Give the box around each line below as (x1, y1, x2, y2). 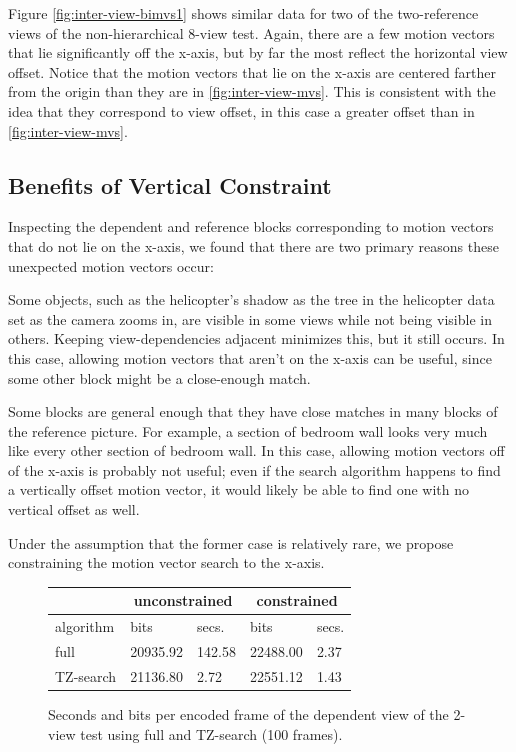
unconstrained (133, 590, 233, 611)
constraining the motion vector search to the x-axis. (8, 552, 325, 573)
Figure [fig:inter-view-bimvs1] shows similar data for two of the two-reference (8, 3, 479, 23)
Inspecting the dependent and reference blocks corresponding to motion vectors (8, 216, 494, 237)
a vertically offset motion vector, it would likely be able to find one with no (8, 479, 469, 500)
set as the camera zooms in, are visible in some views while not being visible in (8, 308, 492, 329)
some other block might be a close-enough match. (8, 367, 311, 388)
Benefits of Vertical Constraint (8, 169, 332, 200)
